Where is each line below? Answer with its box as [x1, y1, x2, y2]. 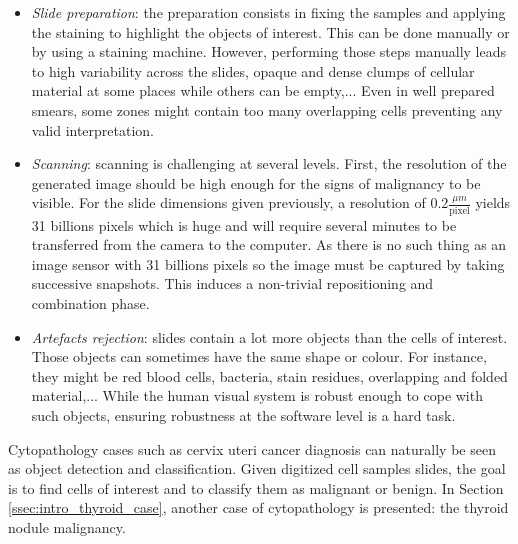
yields [475, 192, 511, 213]
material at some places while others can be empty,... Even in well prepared [31, 80, 495, 101]
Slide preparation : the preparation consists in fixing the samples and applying [31, 2, 506, 22]
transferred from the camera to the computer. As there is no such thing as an [31, 234, 507, 255]
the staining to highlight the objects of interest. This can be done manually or [31, 21, 510, 42]
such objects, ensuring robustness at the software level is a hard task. [31, 405, 456, 425]
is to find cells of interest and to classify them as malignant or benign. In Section [8, 477, 504, 498]
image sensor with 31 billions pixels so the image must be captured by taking [31, 253, 505, 274]
